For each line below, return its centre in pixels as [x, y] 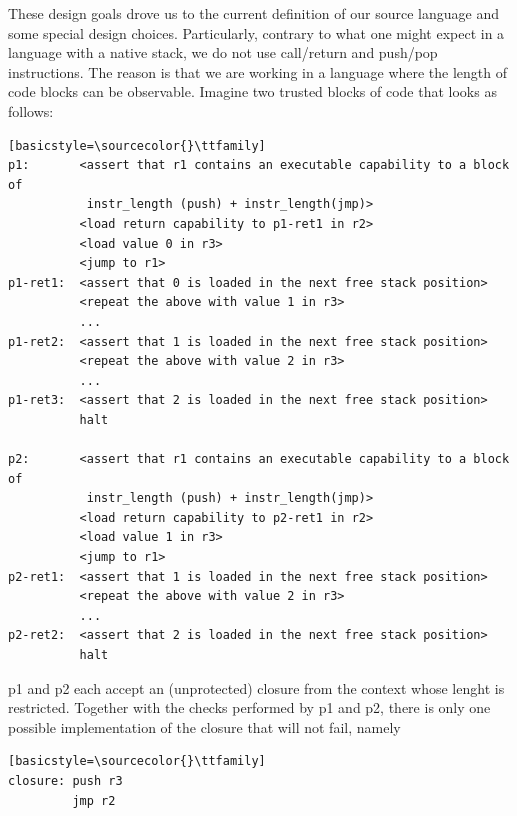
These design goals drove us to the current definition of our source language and [253, 13]
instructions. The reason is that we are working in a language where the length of [258, 71]
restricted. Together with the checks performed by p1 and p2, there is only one [249, 707]
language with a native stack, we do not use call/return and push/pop [223, 52]
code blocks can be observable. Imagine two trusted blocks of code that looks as [252, 91]
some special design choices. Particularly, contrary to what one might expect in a [256, 32]
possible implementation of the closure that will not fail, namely [204, 726]
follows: [31, 110]
